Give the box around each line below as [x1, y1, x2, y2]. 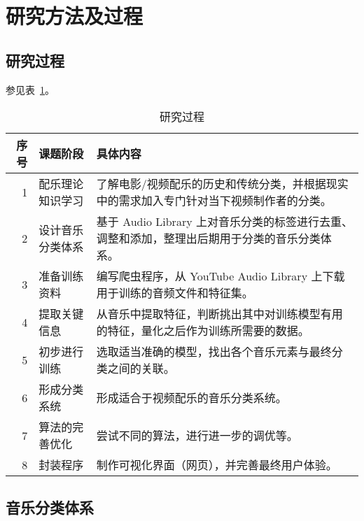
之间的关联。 [107, 360, 175, 377]
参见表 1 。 [6, 82, 55, 97]
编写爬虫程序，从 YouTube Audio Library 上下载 [96, 268, 345, 285]
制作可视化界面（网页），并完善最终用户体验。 [96, 457, 337, 473]
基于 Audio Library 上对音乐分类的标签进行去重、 [96, 213, 353, 230]
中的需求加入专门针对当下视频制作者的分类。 [96, 192, 332, 209]
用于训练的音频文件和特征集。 [96, 285, 253, 301]
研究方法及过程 [6, 1, 143, 30]
